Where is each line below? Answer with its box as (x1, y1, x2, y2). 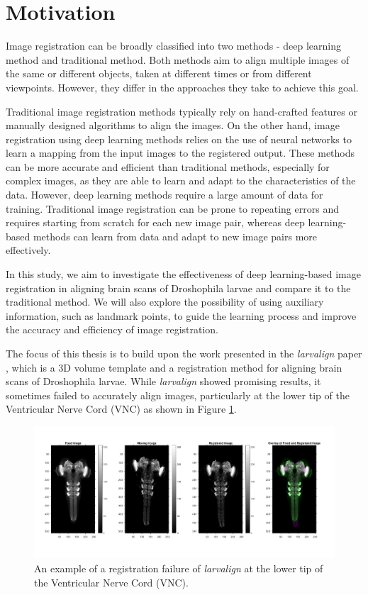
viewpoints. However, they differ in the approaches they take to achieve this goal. (6, 79, 359, 94)
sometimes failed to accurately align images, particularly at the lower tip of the (6, 387, 350, 402)
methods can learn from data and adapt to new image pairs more (33, 228, 318, 243)
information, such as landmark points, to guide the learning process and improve (6, 308, 357, 323)
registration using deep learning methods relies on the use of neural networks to (6, 131, 352, 146)
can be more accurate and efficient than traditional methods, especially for (6, 159, 330, 174)
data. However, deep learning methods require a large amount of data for (6, 187, 323, 202)
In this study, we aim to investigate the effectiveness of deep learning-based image (6, 267, 361, 282)
